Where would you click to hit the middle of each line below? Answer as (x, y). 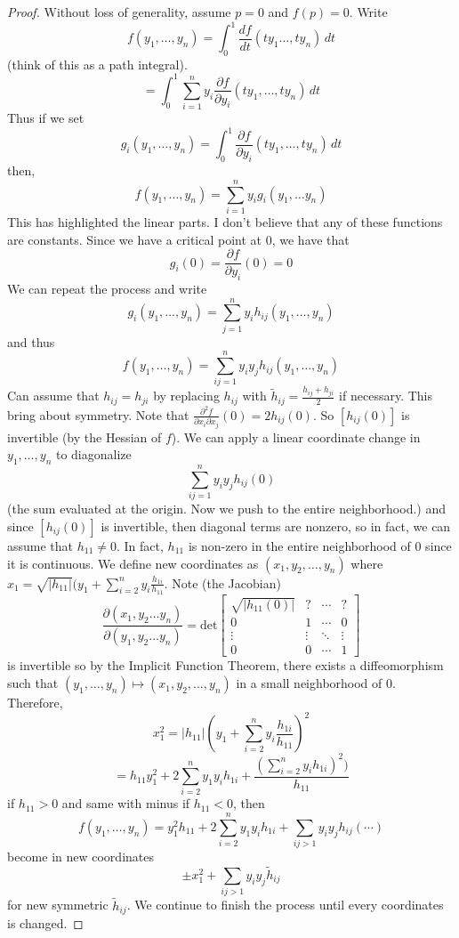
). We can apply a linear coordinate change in (296, 437)
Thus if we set (46, 118)
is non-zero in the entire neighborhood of (299, 545)
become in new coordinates (81, 857)
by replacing (186, 396)
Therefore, (35, 703)
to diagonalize (93, 454)
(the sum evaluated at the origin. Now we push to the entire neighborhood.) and (227, 509)
